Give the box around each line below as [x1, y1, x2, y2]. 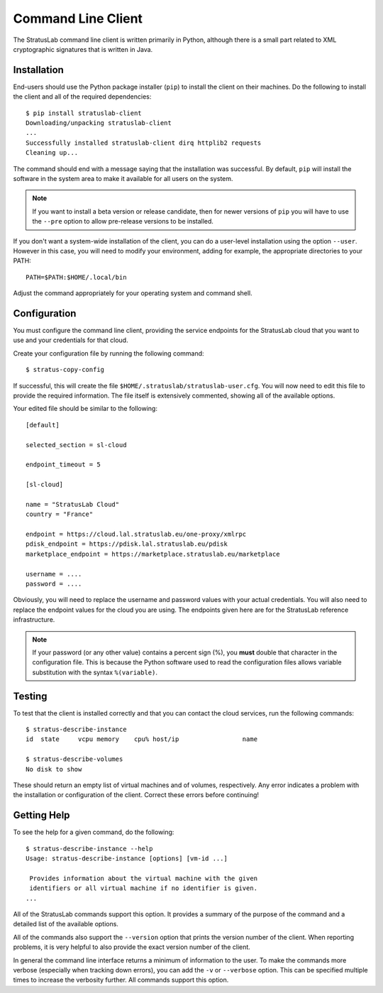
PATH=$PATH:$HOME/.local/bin [26, 273, 127, 281]
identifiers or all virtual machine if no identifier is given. [29, 884, 258, 892]
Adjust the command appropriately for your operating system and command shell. [13, 289, 253, 297]
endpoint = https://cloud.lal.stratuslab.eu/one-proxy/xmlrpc [26, 530, 247, 539]
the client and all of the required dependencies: [13, 92, 152, 101]
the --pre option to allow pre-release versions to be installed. [32, 217, 214, 226]
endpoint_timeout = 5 [26, 461, 101, 468]
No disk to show [26, 765, 82, 773]
